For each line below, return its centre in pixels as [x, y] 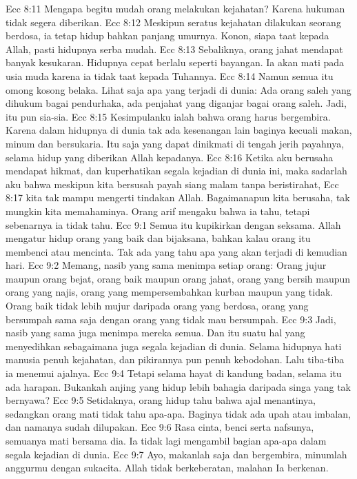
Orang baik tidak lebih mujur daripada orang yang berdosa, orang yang [157, 306]
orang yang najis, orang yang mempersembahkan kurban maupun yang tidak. [170, 292]
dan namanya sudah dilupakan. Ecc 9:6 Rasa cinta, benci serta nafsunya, [160, 427]
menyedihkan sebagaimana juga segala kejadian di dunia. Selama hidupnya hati [174, 346]
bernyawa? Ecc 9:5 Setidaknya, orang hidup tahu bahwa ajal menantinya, [161, 400]
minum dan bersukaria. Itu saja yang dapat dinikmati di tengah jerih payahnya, [175, 143]
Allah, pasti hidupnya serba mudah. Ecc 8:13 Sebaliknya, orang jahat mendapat [174, 49]
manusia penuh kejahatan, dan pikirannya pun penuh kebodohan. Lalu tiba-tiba [175, 359]
